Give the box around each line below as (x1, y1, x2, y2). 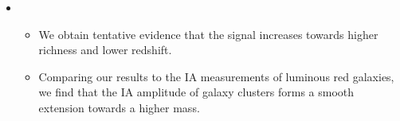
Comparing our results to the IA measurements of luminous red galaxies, (38, 68, 394, 84)
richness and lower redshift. (38, 41, 172, 58)
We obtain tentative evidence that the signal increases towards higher (38, 25, 378, 42)
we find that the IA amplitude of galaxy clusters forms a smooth (38, 84, 355, 100)
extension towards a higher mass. (38, 99, 200, 115)
